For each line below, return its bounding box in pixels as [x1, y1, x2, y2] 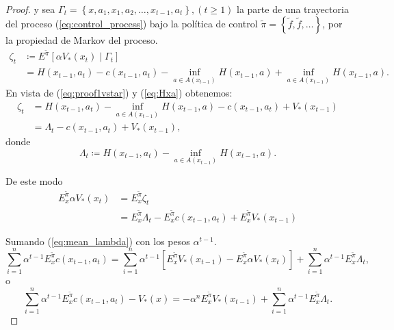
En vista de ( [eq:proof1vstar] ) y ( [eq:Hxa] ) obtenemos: [5, 86, 233, 100]
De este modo [5, 174, 63, 188]
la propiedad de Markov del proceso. [5, 32, 158, 47]
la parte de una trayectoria [237, 2, 349, 16]
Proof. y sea [5, 2, 55, 16]
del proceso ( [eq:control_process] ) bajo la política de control [5, 16, 258, 30]
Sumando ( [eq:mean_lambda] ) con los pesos [5, 233, 190, 248]
